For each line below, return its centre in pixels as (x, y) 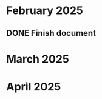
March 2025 (38, 59)
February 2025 (45, 11)
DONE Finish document (51, 33)
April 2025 (34, 87)
